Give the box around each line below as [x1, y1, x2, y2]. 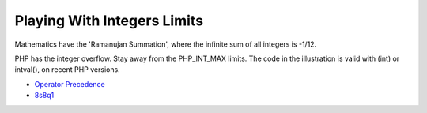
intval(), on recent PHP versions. [14, 65, 120, 74]
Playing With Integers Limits [14, 12, 204, 29]
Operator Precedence [34, 79, 106, 89]
